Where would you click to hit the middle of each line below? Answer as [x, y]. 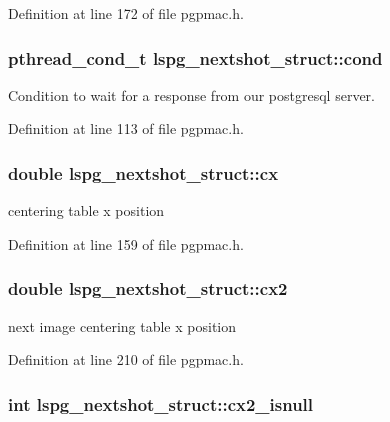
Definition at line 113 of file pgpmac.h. [126, 128]
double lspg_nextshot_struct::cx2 [148, 288]
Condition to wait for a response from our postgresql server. [191, 94]
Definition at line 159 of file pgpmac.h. [126, 243]
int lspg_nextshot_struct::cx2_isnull [161, 403]
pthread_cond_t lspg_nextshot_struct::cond [195, 57]
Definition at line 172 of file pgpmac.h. [126, 13]
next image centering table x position [122, 325]
